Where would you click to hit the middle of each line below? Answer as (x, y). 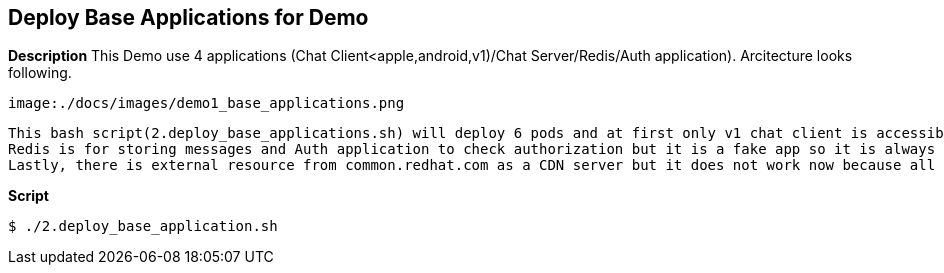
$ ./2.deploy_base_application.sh (143, 226)
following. (40, 73)
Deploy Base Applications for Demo (188, 17)
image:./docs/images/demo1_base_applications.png (206, 103)
